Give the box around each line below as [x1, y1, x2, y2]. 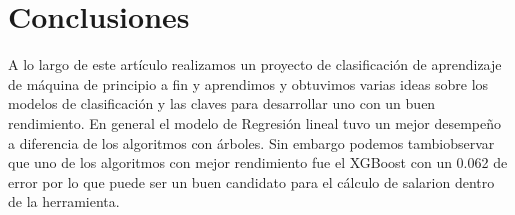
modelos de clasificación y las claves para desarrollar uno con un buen [8, 93, 436, 114]
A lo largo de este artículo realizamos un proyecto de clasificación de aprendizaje [8, 54, 502, 75]
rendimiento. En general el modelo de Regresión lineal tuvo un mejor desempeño [8, 112, 502, 133]
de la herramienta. [8, 191, 120, 212]
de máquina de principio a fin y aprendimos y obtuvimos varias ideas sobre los [8, 73, 489, 94]
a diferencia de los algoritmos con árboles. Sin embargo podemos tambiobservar [8, 132, 495, 153]
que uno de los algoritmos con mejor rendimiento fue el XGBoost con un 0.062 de [8, 152, 508, 173]
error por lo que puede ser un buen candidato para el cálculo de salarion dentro [8, 171, 495, 192]
